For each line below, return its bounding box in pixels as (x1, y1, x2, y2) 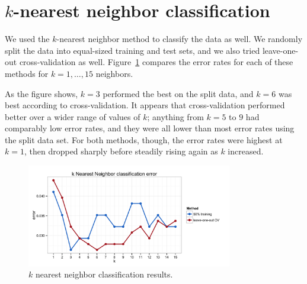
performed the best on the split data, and (103, 87, 254, 99)
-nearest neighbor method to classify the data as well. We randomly (56, 33, 303, 45)
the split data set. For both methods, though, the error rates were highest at (5, 133, 283, 146)
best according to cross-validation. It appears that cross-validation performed (5, 99, 285, 111)
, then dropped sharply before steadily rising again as (24, 145, 218, 157)
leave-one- (262, 44, 299, 56)
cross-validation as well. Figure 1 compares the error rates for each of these (19, 56, 293, 68)
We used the (5, 33, 50, 45)
